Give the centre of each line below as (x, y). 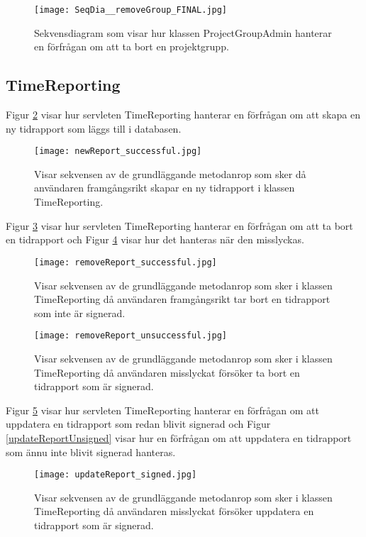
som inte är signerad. (80, 312)
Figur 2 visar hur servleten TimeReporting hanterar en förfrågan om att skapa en (183, 115)
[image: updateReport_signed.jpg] (116, 475)
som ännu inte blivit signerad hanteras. (91, 452)
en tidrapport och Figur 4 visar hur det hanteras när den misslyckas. (155, 239)
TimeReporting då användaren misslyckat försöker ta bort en (167, 372)
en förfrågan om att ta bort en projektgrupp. (132, 46)
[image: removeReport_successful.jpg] (126, 262)
